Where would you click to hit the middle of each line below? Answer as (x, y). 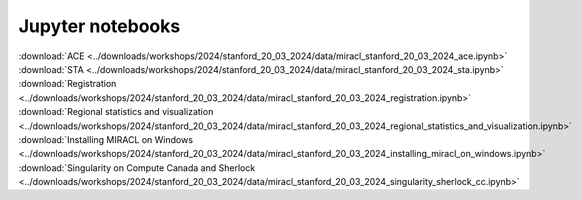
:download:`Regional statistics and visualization (116, 112)
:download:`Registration (67, 84)
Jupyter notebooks (99, 26)
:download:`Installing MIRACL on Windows (106, 139)
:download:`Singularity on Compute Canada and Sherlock (137, 167)
